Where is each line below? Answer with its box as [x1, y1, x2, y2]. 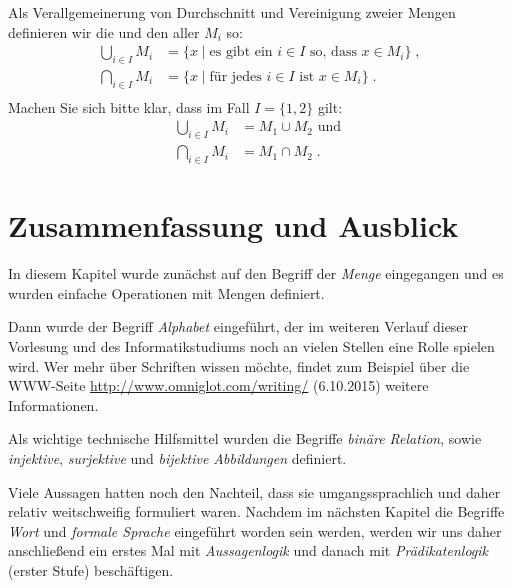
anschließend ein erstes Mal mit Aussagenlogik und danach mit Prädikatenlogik [8, 540, 489, 561]
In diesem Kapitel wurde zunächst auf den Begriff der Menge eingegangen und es [8, 263, 504, 284]
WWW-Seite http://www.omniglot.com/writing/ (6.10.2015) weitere [8, 375, 429, 396]
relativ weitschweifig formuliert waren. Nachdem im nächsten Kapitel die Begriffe [8, 501, 505, 522]
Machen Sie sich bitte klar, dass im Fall [8, 96, 250, 117]
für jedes [209, 70, 262, 85]
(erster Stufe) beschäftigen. [8, 559, 174, 580]
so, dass [310, 45, 357, 60]
